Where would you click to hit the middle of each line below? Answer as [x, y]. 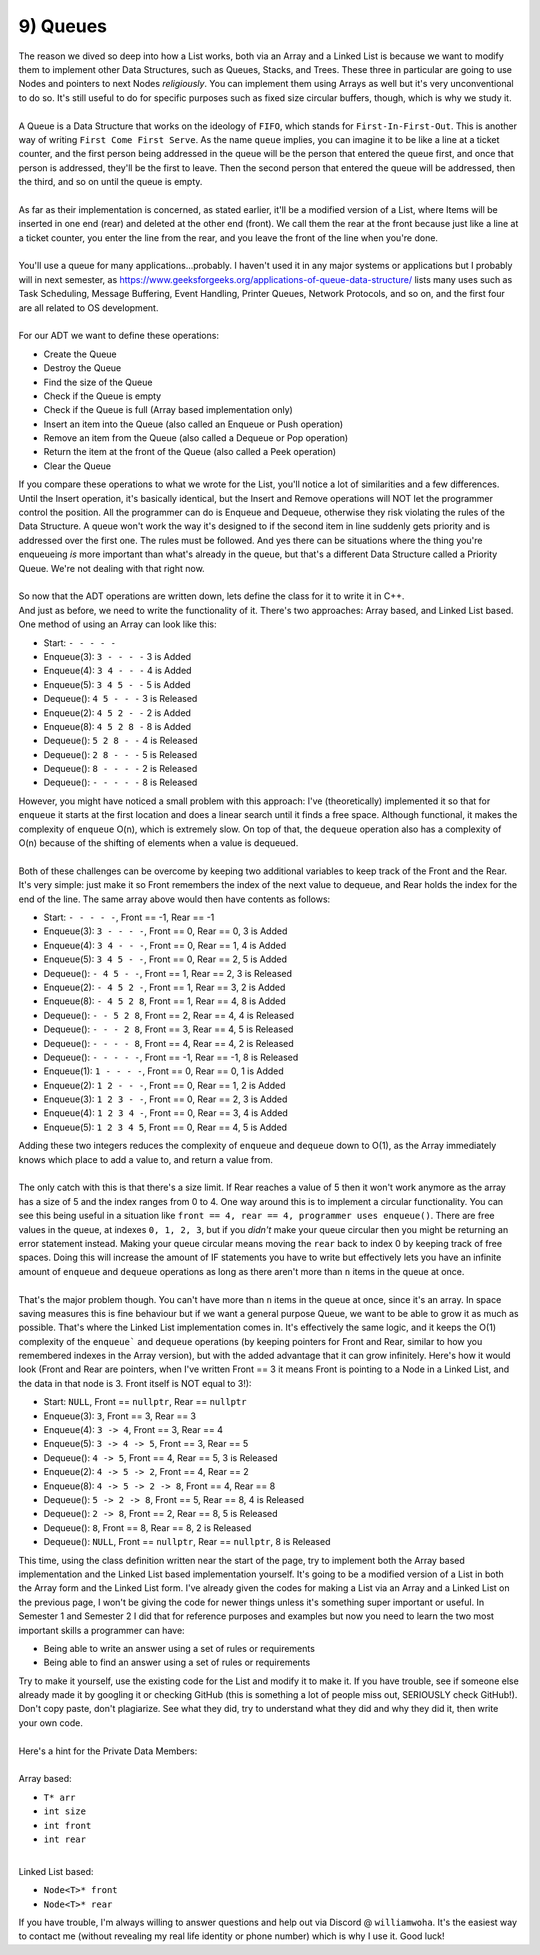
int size [65, 1811]
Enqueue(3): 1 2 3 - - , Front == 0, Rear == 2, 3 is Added [165, 1099]
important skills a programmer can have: [101, 1630]
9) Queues [63, 26]
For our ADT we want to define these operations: [119, 336]
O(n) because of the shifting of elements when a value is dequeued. [158, 843]
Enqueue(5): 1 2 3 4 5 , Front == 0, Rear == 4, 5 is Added [165, 1127]
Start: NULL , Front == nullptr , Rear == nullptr [145, 1402]
